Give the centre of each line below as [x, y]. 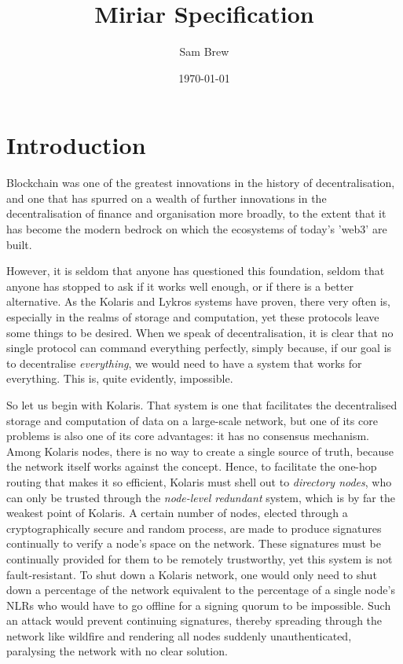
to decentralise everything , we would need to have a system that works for [184, 363]
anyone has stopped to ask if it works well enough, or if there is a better [180, 286]
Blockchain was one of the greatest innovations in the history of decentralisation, [201, 183]
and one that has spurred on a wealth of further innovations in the [167, 198]
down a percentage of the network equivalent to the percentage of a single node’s [201, 590]
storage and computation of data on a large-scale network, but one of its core [192, 420]
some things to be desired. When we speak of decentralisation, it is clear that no [200, 332]
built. [19, 244]
